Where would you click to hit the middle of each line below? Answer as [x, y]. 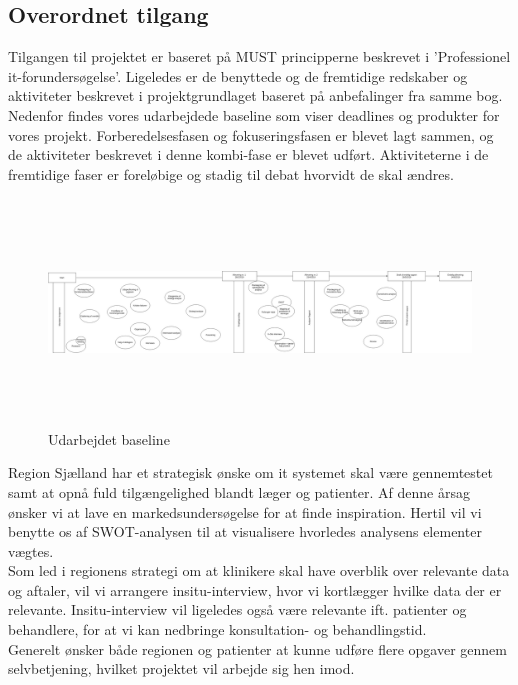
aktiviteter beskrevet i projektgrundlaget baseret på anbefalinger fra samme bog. [255, 95]
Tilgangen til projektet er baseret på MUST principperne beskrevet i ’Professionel [259, 56]
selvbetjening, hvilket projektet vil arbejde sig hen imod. [181, 668]
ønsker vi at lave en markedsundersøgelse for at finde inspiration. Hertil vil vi [245, 511]
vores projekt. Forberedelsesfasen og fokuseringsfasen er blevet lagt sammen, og [251, 134]
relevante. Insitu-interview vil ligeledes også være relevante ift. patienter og [237, 609]
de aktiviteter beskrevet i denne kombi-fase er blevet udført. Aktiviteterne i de [248, 154]
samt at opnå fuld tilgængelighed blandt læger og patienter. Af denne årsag [239, 491]
